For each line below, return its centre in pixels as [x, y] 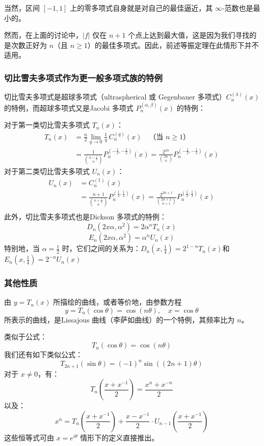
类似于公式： [25, 337]
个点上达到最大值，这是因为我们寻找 [189, 35]
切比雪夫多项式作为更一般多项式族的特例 [83, 77]
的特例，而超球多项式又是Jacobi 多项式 [69, 107]
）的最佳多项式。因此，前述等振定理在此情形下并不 [173, 45]
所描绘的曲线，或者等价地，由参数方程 [117, 302]
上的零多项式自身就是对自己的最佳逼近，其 [141, 8]
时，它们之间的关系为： [101, 248]
